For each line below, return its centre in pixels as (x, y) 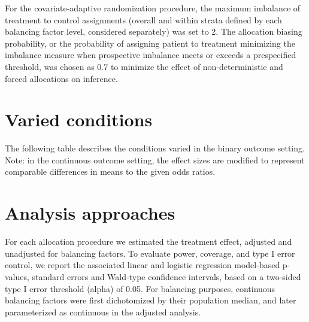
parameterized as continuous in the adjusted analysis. (103, 312)
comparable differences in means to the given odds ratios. (110, 171)
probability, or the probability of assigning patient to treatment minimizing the (150, 43)
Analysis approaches (90, 213)
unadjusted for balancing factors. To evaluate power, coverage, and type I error (150, 253)
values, (17, 276)
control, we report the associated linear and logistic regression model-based (143, 265)
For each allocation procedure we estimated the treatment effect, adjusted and (149, 242)
